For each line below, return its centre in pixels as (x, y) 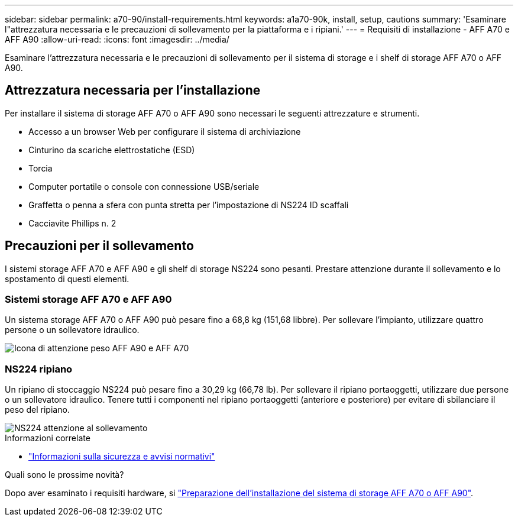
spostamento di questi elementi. (67, 279)
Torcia (41, 168)
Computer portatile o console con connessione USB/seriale (144, 186)
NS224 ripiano (39, 369)
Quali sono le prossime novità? (64, 475)
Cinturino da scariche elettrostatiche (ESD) (112, 150)
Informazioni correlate (48, 438)
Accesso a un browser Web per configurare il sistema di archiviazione (165, 131)
